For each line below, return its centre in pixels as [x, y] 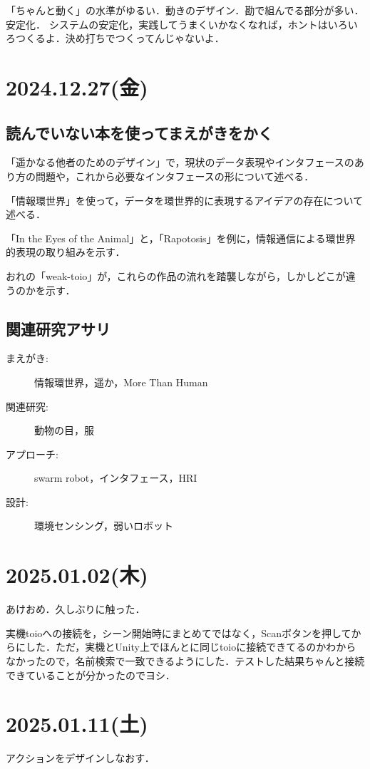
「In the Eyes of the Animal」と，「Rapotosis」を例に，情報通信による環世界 [181, 238]
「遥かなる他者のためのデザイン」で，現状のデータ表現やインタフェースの [180, 162]
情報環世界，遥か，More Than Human [121, 382]
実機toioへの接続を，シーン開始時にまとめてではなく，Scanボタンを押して [179, 633]
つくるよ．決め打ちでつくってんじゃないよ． [120, 38]
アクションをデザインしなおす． [80, 758]
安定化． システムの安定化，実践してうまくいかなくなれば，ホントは [167, 24]
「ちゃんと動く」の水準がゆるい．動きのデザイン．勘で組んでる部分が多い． [185, 10]
